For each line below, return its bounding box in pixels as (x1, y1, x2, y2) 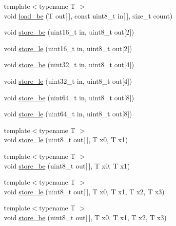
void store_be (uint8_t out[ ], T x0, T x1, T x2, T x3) (4, 212, 167, 222)
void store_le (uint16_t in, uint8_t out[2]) (4, 43, 132, 53)
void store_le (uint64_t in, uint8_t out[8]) (4, 109, 132, 119)
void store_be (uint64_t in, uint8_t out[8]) (4, 92, 134, 102)
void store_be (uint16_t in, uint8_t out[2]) (4, 27, 134, 37)
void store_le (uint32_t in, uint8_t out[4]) (4, 75, 132, 86)
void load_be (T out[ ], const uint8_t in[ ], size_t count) (4, 10, 173, 20)
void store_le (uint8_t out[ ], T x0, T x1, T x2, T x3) (4, 186, 165, 196)
